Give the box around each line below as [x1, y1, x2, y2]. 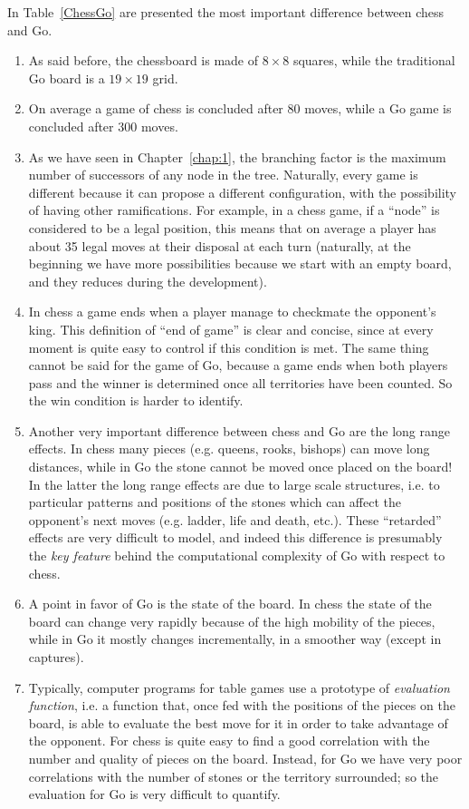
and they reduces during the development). [28, 271, 267, 290]
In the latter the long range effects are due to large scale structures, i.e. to [28, 474, 440, 493]
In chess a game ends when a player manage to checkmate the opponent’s [28, 302, 436, 321]
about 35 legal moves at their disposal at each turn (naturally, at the [28, 236, 411, 255]
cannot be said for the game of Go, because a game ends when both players [28, 356, 448, 375]
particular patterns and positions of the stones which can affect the [28, 492, 401, 512]
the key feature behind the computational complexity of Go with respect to [28, 546, 445, 565]
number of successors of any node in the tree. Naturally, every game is [28, 165, 418, 184]
